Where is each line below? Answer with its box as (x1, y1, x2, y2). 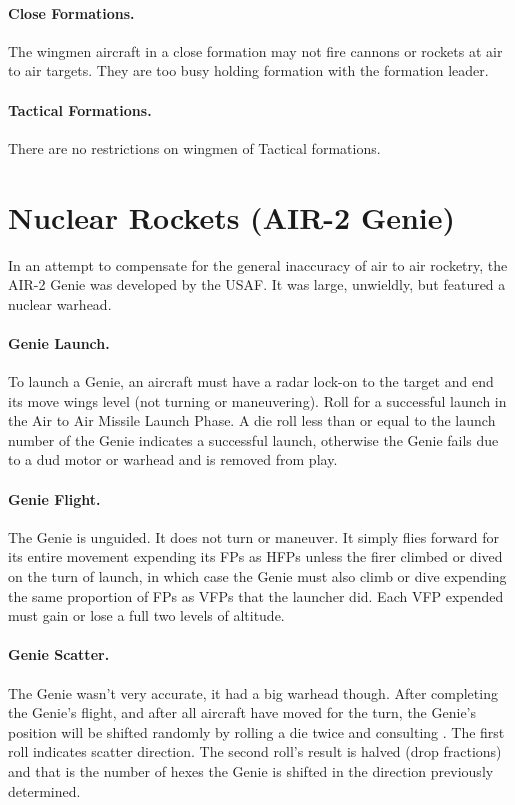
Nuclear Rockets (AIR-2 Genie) (8, 196, 456, 237)
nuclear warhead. (8, 293, 112, 314)
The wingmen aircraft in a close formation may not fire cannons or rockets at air (8, 40, 503, 61)
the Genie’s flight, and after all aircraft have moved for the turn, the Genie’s (8, 702, 477, 723)
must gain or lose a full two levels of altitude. (8, 605, 285, 626)
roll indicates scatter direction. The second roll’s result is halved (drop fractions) (8, 741, 502, 762)
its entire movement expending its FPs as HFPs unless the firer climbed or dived (8, 546, 503, 567)
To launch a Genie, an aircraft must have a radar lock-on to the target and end (8, 371, 494, 392)
